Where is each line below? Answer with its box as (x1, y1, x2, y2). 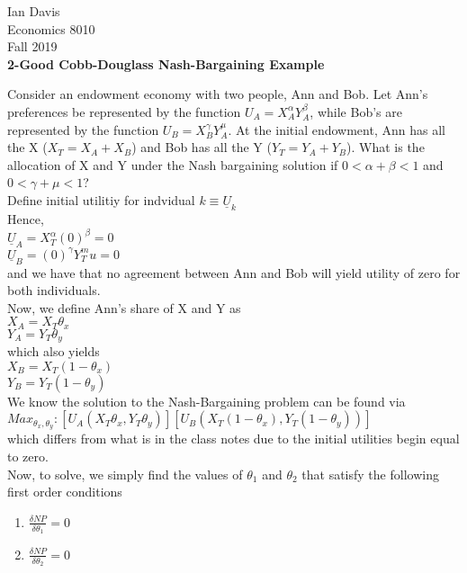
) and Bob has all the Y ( (131, 138, 272, 157)
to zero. (7, 446, 49, 465)
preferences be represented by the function (7, 102, 241, 121)
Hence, (7, 209, 44, 228)
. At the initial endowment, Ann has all (228, 120, 445, 139)
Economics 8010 (7, 19, 95, 38)
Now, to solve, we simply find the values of (7, 464, 243, 483)
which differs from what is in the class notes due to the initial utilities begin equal (7, 429, 460, 448)
